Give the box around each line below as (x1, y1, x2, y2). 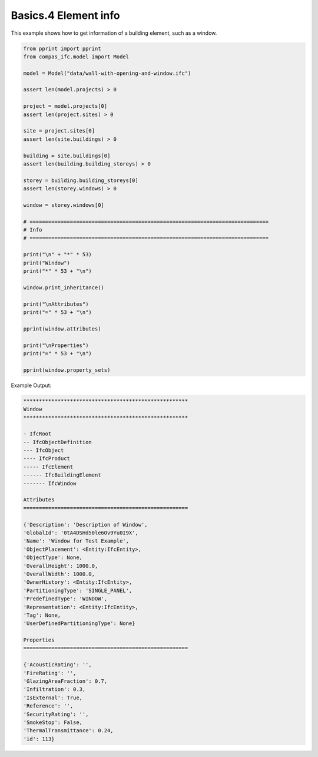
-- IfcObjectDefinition (23, 439, 92, 445)
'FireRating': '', (23, 669, 77, 676)
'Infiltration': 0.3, (23, 686, 86, 693)
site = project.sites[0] (23, 127, 95, 134)
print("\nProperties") (23, 342, 89, 349)
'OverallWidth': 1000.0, (23, 570, 95, 577)
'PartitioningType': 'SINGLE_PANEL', (23, 587, 132, 594)
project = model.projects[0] (23, 103, 108, 110)
